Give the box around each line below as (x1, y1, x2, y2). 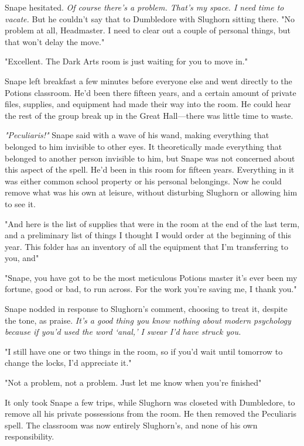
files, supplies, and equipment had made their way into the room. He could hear (5, 98, 291, 110)
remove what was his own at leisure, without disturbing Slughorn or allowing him (5, 186, 298, 198)
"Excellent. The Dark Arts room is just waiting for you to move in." (5, 55, 248, 67)
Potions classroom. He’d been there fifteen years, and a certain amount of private (5, 86, 296, 98)
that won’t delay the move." (5, 35, 105, 47)
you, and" (5, 252, 39, 264)
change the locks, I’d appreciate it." (5, 356, 132, 369)
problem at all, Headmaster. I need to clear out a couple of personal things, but (5, 24, 291, 36)
